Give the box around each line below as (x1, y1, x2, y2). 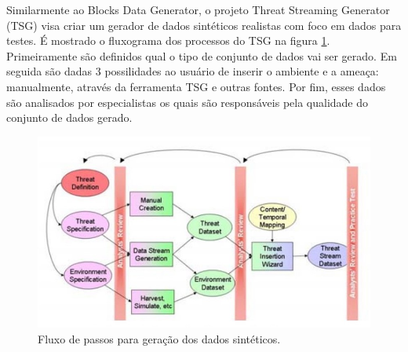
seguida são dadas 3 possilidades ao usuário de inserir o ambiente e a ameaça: (6, 63, 379, 79)
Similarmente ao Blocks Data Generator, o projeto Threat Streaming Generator (6, 2, 390, 17)
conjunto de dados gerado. (6, 109, 133, 126)
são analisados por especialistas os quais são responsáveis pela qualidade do (6, 93, 369, 110)
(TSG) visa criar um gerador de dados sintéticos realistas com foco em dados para (6, 16, 402, 33)
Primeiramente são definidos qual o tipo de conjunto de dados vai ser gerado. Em (6, 47, 397, 64)
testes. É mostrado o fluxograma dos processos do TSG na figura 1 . (6, 32, 330, 49)
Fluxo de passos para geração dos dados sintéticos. (38, 330, 281, 346)
